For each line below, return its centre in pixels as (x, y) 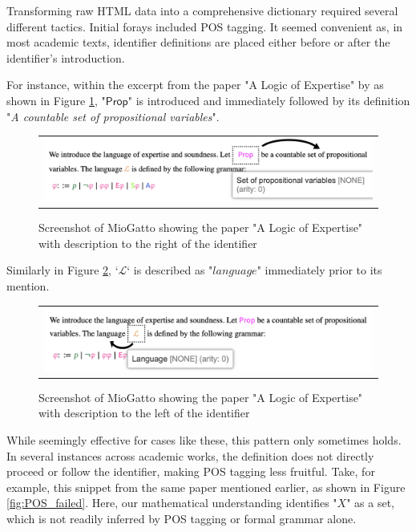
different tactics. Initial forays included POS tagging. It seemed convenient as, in (205, 26)
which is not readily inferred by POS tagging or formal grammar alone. (182, 518)
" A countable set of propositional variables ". (113, 116)
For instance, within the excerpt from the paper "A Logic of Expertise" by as (195, 85)
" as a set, (370, 503)
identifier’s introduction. (66, 57)
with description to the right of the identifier (148, 243)
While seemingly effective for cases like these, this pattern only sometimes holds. (204, 439)
